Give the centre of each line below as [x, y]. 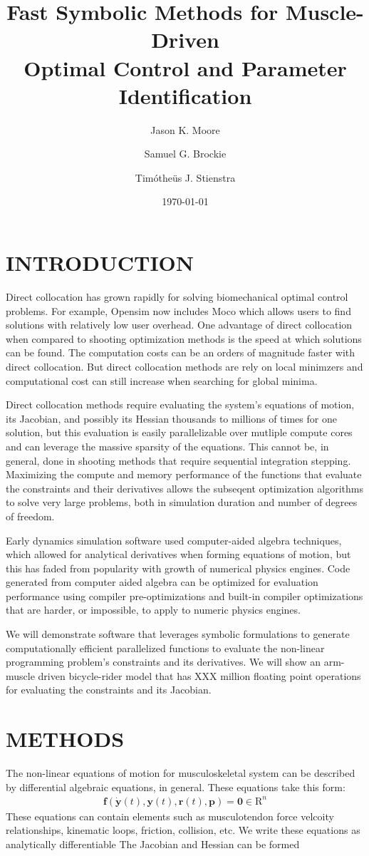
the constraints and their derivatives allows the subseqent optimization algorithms [184, 488]
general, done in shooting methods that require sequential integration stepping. [178, 460]
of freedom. [30, 516]
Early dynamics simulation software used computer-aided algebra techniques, [174, 540]
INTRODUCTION [100, 263]
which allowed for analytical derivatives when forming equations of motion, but [178, 554]
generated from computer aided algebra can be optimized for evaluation [162, 582]
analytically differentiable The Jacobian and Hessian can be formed [153, 844]
